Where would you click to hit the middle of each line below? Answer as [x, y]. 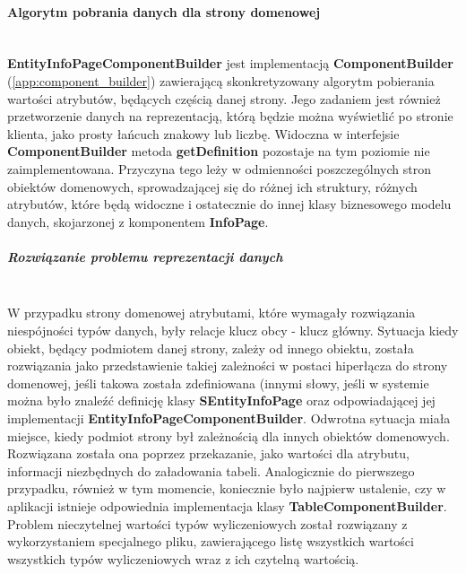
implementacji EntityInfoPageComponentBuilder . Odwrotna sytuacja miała [229, 418]
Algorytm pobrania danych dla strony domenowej [164, 11]
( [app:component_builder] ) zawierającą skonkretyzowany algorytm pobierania [221, 80]
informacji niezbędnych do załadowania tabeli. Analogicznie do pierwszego [211, 470]
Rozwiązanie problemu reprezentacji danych [145, 256]
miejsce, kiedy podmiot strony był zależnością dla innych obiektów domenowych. [229, 435]
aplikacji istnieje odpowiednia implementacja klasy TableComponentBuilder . [227, 506]
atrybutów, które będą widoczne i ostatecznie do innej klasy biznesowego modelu [229, 204]
